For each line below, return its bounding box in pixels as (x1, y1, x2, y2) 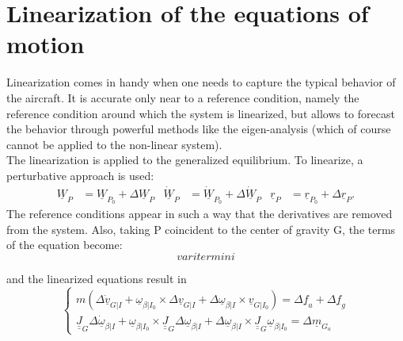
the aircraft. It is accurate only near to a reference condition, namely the (6, 89, 359, 105)
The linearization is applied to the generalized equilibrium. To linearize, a (6, 151, 363, 168)
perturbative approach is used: (6, 167, 154, 183)
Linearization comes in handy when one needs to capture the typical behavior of (6, 74, 396, 90)
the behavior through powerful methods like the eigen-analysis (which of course (6, 121, 391, 137)
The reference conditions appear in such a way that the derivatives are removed (6, 205, 393, 222)
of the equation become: (6, 236, 123, 253)
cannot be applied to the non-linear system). (6, 136, 222, 152)
